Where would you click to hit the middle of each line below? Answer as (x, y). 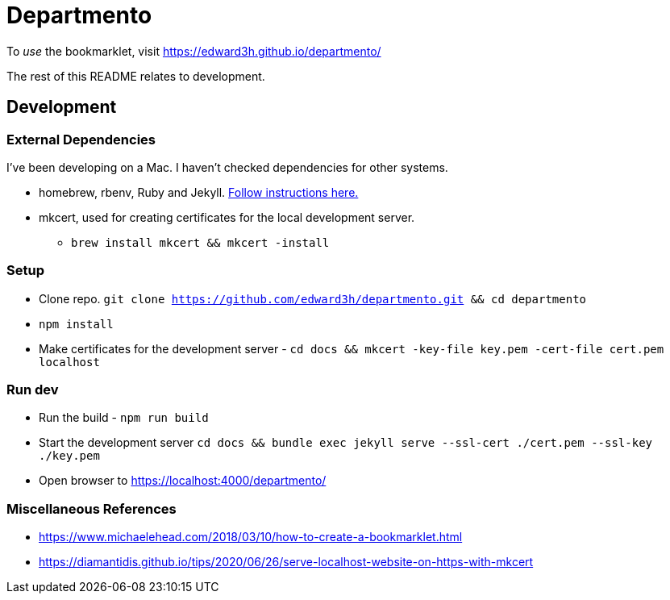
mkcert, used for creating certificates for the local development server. (227, 217)
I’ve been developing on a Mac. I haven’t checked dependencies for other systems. (227, 167)
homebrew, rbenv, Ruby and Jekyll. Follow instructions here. (199, 192)
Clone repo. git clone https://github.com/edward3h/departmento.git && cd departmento (312, 298)
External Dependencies (81, 139)
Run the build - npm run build (124, 418)
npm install (76, 324)
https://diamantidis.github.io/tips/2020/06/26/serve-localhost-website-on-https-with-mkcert (286, 562)
